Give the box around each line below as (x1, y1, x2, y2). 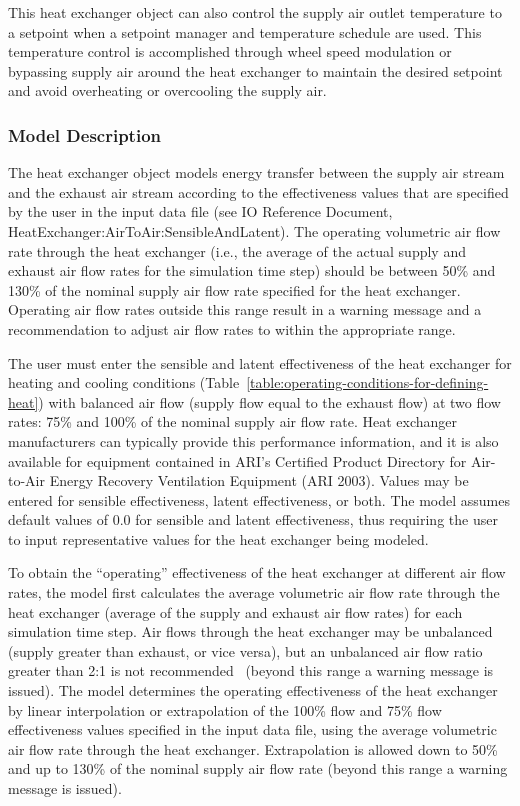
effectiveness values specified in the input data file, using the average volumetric (8, 719, 497, 740)
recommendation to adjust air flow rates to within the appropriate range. (8, 318, 456, 339)
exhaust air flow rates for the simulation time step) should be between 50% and (8, 260, 496, 281)
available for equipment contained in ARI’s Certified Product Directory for (8, 450, 467, 471)
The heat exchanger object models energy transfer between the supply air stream (8, 162, 505, 183)
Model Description (8, 122, 162, 147)
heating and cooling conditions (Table (8, 372, 240, 393)
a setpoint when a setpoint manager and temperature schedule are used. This (8, 21, 482, 42)
